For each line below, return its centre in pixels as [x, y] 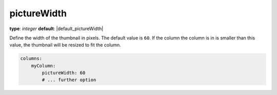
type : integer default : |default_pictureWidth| [56, 29]
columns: [31, 58]
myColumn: [43, 66]
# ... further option [69, 80]
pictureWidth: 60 [64, 73]
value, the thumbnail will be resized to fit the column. [65, 45]
